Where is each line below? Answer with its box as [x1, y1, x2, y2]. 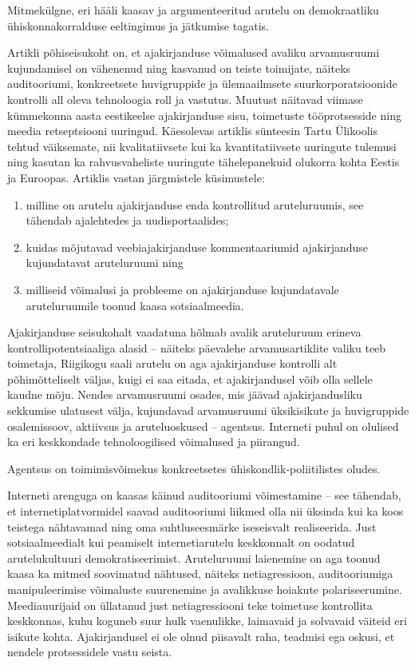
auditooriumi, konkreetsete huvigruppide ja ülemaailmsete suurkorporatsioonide [7, 75, 397, 92]
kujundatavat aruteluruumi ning [26, 254, 184, 271]
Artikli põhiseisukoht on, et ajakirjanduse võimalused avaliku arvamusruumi [7, 44, 380, 61]
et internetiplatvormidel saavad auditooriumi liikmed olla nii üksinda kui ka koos [7, 503, 404, 520]
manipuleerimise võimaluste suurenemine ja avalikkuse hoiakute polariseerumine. [7, 581, 402, 597]
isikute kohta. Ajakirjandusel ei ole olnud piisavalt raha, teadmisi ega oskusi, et [7, 627, 395, 644]
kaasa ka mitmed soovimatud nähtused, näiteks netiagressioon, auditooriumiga [7, 565, 393, 582]
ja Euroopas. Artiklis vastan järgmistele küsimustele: [7, 169, 265, 185]
